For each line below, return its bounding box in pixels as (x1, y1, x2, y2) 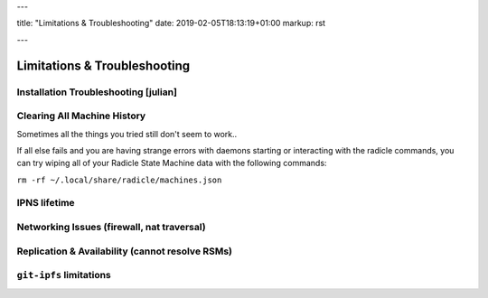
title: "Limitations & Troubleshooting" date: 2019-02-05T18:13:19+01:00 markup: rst (16, 18, 325, 29)
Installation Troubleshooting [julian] (16, 86, 178, 98)
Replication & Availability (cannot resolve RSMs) (16, 245, 233, 257)
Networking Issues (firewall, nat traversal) (16, 221, 207, 233)
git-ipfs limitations (16, 269, 112, 282)
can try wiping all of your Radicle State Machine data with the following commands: (16, 158, 327, 169)
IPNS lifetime (16, 197, 76, 210)
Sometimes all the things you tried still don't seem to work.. (16, 128, 238, 139)
